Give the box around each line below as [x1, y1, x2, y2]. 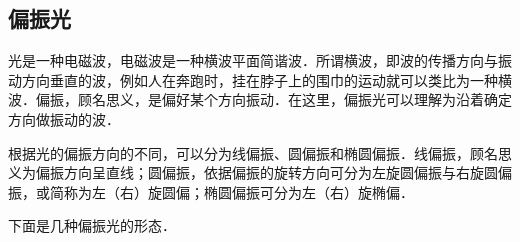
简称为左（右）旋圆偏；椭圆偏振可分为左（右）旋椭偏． [49, 181, 414, 202]
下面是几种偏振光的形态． [8, 215, 176, 236]
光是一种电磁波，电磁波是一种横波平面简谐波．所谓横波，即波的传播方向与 [8, 50, 498, 71]
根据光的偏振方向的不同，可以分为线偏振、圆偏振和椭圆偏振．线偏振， [8, 142, 470, 163]
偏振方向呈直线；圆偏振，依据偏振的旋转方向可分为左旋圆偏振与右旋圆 [35, 162, 498, 183]
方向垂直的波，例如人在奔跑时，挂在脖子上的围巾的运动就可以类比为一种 [21, 69, 498, 90]
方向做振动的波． [8, 108, 120, 129]
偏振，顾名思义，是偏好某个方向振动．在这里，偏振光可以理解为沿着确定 [35, 89, 512, 110]
